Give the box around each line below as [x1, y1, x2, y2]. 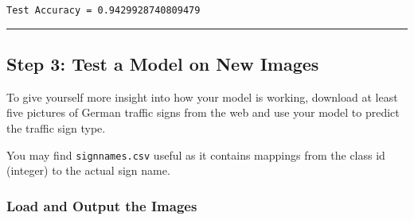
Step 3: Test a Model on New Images [6, 52, 319, 76]
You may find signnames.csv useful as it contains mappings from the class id [6, 146, 385, 163]
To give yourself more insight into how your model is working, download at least [6, 88, 398, 105]
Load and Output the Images [6, 195, 197, 215]
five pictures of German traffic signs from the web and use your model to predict [6, 104, 400, 121]
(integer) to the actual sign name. [6, 162, 170, 179]
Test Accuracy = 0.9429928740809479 [6, 5, 201, 16]
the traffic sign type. [6, 120, 106, 137]
